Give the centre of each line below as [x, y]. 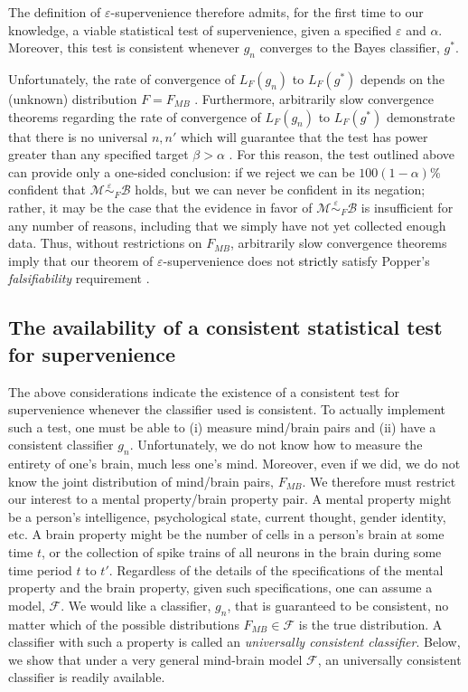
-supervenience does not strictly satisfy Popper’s [296, 260]
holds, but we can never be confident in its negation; [280, 190]
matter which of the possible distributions [124, 624]
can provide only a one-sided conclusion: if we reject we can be [182, 171]
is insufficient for [407, 207]
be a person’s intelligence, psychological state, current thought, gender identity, [227, 516]
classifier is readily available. [87, 677]
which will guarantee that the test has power [304, 136]
